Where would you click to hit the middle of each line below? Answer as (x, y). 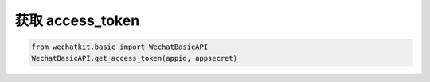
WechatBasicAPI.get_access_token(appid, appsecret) (135, 58)
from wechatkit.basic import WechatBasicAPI (120, 47)
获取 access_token (77, 20)
